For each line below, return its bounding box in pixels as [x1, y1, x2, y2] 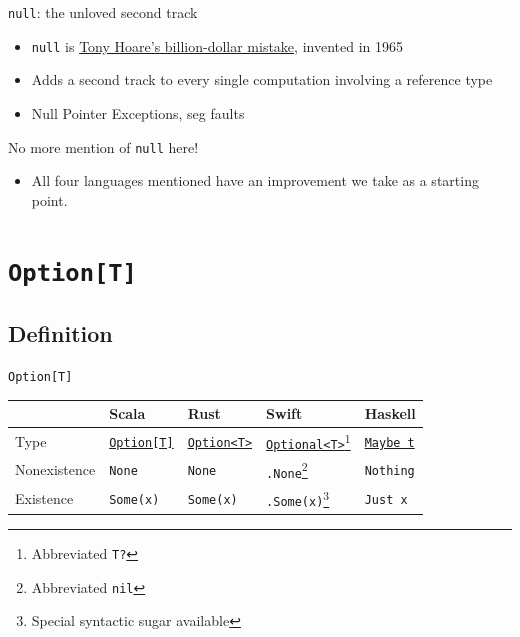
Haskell [364, 403, 416, 424]
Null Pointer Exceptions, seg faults [31, 102, 245, 123]
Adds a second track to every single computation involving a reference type [31, 69, 493, 90]
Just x [364, 493, 408, 507]
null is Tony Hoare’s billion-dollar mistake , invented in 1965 [31, 35, 403, 56]
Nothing [364, 464, 415, 479]
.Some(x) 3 [266, 487, 330, 509]
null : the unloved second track [8, 2, 198, 22]
